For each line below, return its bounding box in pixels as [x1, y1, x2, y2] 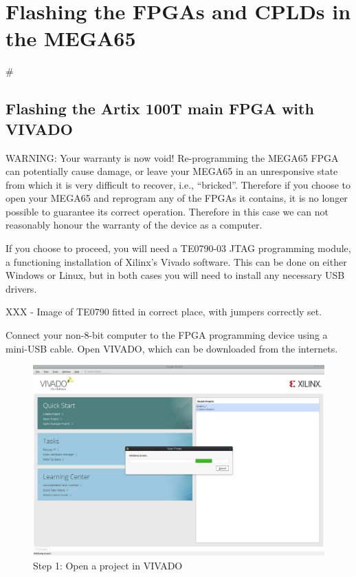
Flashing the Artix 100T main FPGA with [5, 98, 314, 119]
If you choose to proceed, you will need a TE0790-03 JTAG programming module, [5, 241, 351, 255]
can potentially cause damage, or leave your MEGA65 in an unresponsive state [5, 164, 338, 178]
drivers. [5, 281, 37, 295]
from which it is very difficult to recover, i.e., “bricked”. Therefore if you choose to [5, 177, 351, 191]
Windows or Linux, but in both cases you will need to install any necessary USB [5, 268, 345, 282]
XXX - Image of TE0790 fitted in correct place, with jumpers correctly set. [5, 304, 322, 319]
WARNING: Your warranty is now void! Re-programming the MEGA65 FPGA [5, 150, 339, 165]
